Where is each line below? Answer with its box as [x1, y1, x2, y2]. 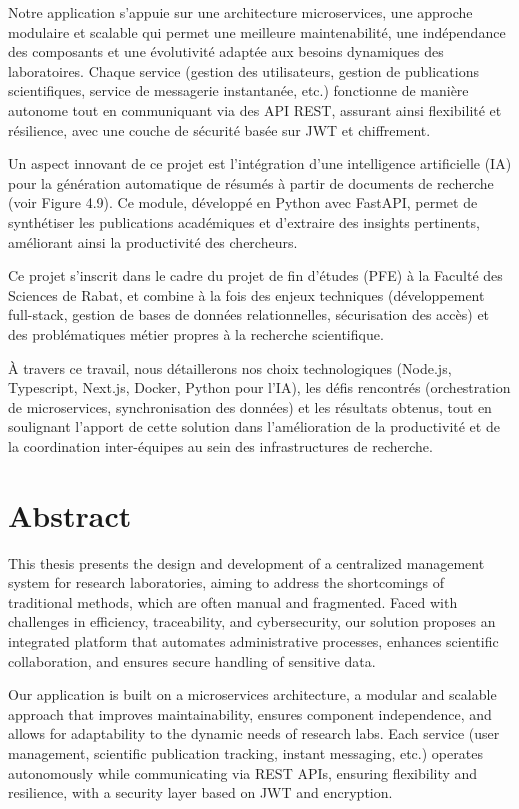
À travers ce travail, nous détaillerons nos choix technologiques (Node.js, [8, 357, 452, 378]
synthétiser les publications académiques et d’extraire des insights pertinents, [8, 211, 480, 232]
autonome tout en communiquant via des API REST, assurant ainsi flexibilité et [8, 99, 502, 120]
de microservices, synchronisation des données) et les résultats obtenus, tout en [8, 396, 492, 417]
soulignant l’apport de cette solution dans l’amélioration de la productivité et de [8, 416, 500, 437]
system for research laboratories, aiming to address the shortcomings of [8, 572, 445, 593]
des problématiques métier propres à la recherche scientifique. [8, 323, 384, 344]
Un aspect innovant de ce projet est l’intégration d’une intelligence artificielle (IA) [8, 153, 512, 174]
